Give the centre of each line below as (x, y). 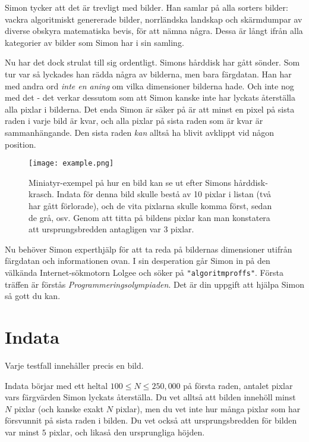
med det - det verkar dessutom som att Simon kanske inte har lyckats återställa (150, 97)
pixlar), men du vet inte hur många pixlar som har (208, 408)
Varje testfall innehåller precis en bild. (74, 365)
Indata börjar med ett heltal (56, 385)
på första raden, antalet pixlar (238, 385)
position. (21, 144)
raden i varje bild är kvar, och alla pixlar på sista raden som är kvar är (134, 121)
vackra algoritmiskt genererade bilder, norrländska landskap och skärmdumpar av (154, 19)
